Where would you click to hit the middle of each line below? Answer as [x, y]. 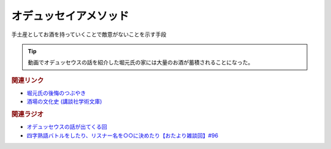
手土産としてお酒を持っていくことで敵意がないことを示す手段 [89, 34]
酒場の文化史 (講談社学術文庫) [64, 102]
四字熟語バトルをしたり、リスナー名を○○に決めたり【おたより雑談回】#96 [123, 136]
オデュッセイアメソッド [70, 16]
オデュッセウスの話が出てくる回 [67, 127]
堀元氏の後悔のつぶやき [56, 93]
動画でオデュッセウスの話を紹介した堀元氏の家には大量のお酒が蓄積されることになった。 [141, 63]
